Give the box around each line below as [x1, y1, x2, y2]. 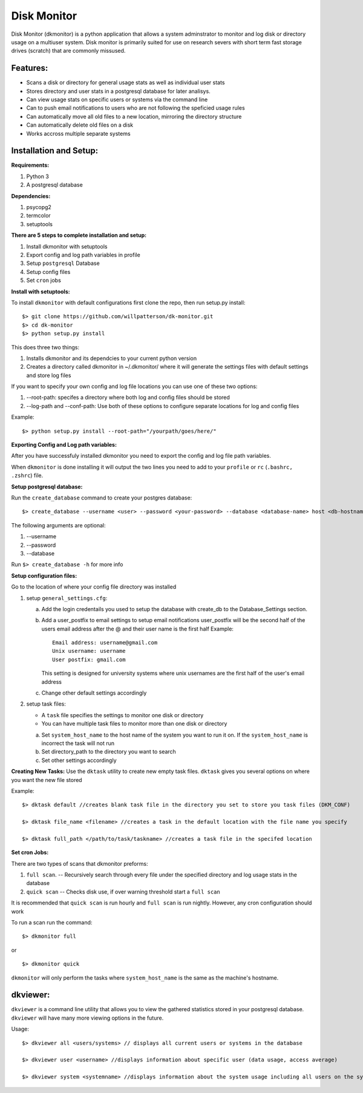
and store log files [26, 372, 71, 379]
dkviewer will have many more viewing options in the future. [11, 1014, 164, 1021]
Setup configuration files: [11, 572, 77, 579]
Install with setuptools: [11, 288, 70, 295]
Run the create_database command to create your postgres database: [11, 494, 192, 501]
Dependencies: [11, 192, 51, 199]
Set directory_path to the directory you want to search [41, 748, 177, 755]
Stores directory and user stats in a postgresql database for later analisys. [26, 87, 211, 95]
